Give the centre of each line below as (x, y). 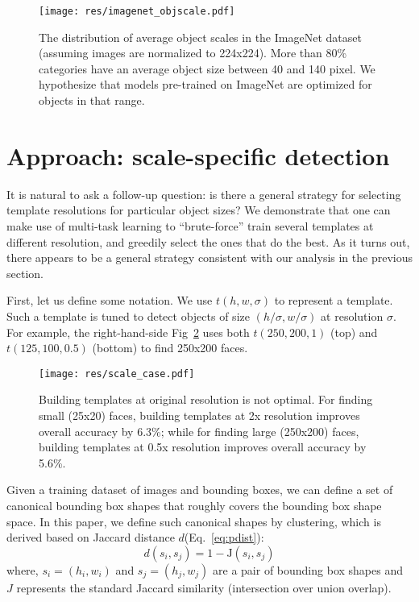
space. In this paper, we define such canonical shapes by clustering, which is (194, 521)
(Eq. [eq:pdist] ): (224, 537)
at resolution (352, 316)
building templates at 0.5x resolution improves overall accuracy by (203, 447)
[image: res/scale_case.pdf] (117, 374)
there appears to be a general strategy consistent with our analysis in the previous (209, 257)
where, (23, 569)
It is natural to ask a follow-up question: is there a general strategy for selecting (204, 194)
